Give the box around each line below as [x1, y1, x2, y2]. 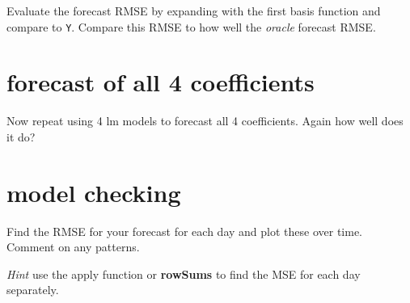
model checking [6, 175, 181, 208]
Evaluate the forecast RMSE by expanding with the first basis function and [6, 2, 381, 19]
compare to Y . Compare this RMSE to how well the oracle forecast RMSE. [6, 18, 376, 35]
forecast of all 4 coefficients [6, 65, 315, 99]
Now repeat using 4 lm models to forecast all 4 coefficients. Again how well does [6, 112, 404, 129]
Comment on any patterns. [6, 238, 140, 255]
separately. [6, 281, 59, 298]
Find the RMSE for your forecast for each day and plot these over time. [6, 222, 362, 239]
